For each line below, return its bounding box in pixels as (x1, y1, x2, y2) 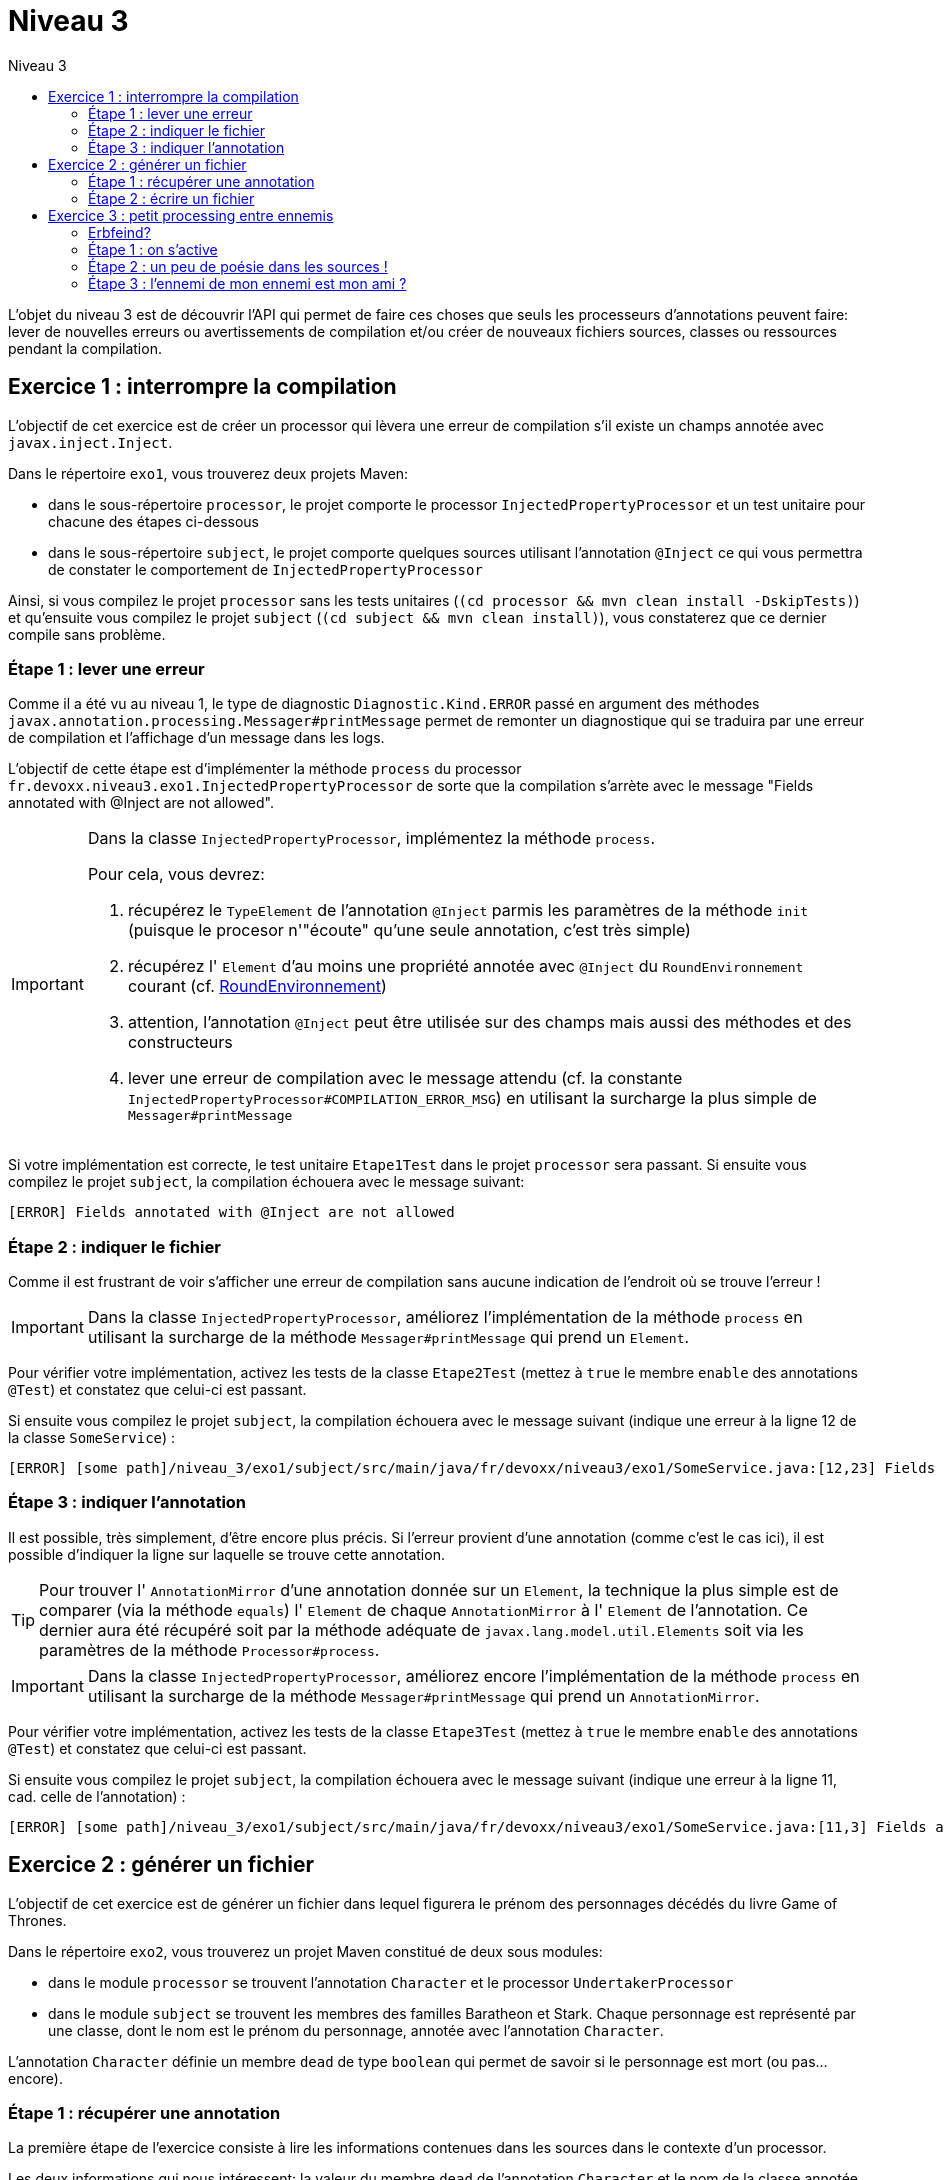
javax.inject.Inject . (8, 433, 173, 451)
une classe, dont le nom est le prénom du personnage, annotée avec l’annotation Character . (48, 2021, 664, 2039)
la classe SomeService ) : (8, 1429, 176, 1447)
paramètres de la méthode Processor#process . (39, 1639, 380, 1660)
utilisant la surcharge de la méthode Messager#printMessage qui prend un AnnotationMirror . (87, 1685, 760, 1706)
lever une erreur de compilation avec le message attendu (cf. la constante (127, 1068, 683, 1089)
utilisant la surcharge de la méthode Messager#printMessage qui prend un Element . (87, 1327, 690, 1348)
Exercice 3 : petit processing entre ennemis (48, 206, 334, 224)
